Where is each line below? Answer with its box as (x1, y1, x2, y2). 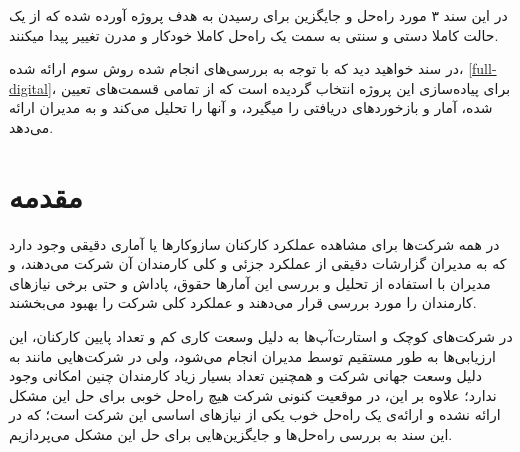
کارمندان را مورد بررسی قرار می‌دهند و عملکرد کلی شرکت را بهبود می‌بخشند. (9, 292, 477, 313)
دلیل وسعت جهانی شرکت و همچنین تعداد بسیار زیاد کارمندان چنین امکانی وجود (9, 365, 482, 386)
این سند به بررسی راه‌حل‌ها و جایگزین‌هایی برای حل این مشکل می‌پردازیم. (9, 424, 453, 445)
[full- (468, 58, 497, 79)
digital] (9, 77, 52, 98)
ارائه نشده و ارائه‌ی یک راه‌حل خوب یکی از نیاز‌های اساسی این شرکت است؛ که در (9, 404, 501, 425)
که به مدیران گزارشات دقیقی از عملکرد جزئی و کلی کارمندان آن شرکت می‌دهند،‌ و (9, 253, 507, 274)
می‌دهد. (9, 116, 54, 137)
